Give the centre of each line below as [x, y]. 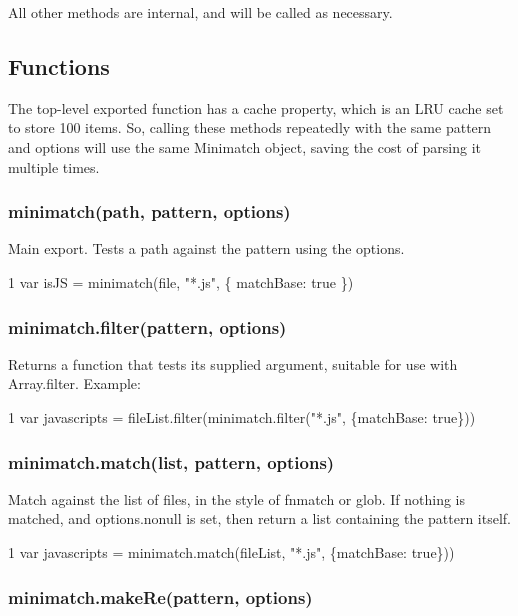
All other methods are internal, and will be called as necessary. [200, 12]
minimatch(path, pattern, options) [149, 211]
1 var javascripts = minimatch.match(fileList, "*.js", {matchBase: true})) [231, 551]
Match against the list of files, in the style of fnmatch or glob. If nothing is [236, 498]
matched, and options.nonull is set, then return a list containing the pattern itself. [259, 518]
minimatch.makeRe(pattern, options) [160, 596]
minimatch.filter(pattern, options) [147, 326]
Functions [59, 65]
